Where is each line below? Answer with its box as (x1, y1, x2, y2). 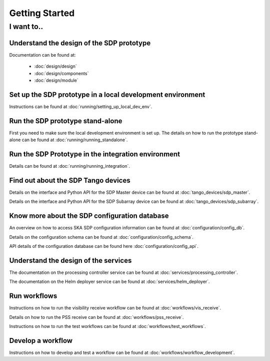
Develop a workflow (9, 336, 72, 345)
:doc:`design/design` (34, 63, 77, 70)
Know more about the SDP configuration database (9, 212, 169, 220)
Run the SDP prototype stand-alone (9, 117, 122, 125)
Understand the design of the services (9, 256, 132, 265)
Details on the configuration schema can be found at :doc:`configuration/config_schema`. (9, 234, 193, 240)
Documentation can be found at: (9, 52, 76, 58)
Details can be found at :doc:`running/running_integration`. (9, 163, 130, 169)
